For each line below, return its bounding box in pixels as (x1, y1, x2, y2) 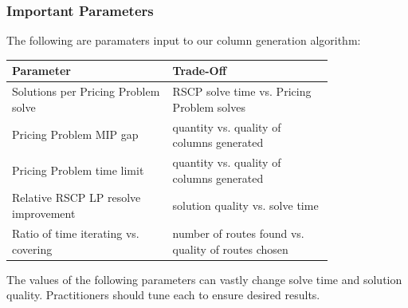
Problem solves (172, 98, 245, 115)
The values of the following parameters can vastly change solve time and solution (6, 270, 402, 287)
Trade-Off (172, 62, 227, 79)
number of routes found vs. (172, 224, 304, 241)
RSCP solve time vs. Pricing (172, 83, 312, 100)
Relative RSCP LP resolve (12, 189, 141, 206)
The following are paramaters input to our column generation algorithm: (6, 32, 361, 49)
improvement (12, 205, 76, 222)
